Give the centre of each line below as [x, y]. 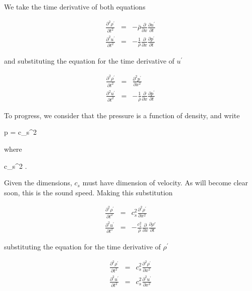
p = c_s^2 [21, 132]
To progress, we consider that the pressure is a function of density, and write [122, 115]
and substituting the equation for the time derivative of [89, 61]
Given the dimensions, [38, 183]
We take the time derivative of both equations [75, 7]
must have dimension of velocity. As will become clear [165, 183]
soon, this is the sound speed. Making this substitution [88, 192]
